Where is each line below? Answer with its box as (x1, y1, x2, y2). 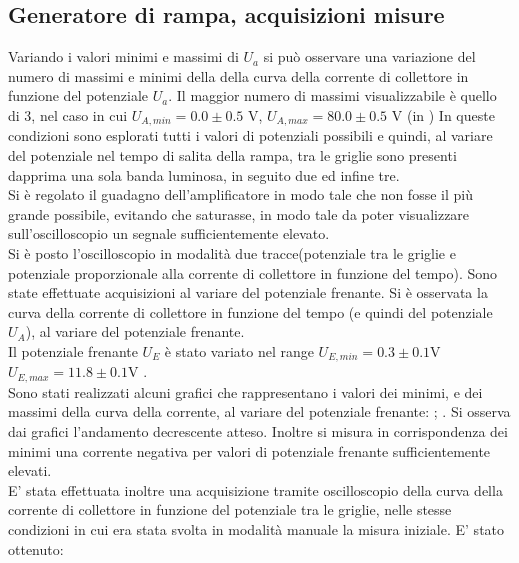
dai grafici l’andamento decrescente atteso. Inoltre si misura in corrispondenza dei (8, 421, 508, 442)
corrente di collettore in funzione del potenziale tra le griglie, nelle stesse (8, 499, 452, 520)
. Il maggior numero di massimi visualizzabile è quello (168, 85, 497, 106)
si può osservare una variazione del (263, 46, 476, 67)
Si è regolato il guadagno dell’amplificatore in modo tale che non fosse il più (8, 184, 473, 205)
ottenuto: (8, 538, 64, 559)
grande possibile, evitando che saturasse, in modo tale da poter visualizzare (8, 203, 470, 224)
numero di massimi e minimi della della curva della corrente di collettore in (8, 65, 469, 86)
